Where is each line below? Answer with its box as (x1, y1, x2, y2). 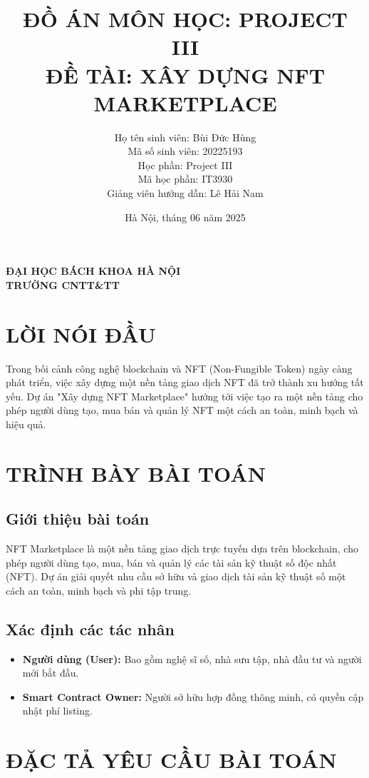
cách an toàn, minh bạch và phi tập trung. (6, 582, 192, 597)
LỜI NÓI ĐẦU (6, 319, 156, 348)
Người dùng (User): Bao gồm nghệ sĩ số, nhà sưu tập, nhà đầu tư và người (22, 651, 362, 666)
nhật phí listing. (22, 703, 93, 718)
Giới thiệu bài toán (6, 507, 150, 530)
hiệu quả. (6, 416, 46, 431)
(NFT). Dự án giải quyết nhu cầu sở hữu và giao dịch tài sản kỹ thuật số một (6, 569, 346, 584)
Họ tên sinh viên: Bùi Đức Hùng (114, 129, 256, 144)
